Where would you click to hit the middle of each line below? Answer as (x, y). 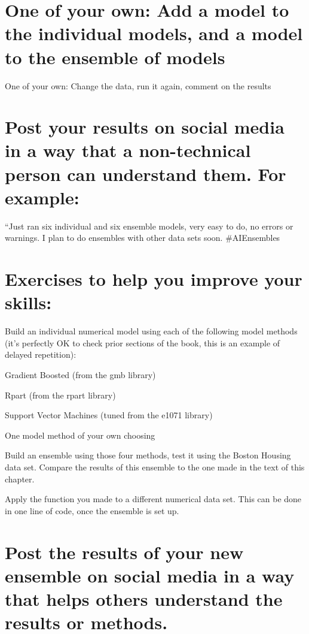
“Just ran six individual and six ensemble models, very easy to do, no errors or (149, 226)
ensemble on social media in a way (150, 575)
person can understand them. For (146, 173)
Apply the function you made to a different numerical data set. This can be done (153, 499)
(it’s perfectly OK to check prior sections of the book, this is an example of (143, 342)
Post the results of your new (124, 552)
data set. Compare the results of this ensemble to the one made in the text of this (155, 467)
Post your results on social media (145, 127)
